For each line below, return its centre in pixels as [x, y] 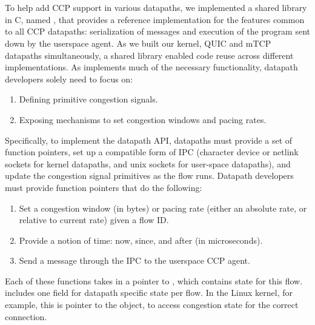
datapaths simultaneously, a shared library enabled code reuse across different [149, 55]
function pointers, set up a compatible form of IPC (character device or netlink [152, 152]
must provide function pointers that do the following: [104, 187]
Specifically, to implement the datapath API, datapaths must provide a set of [149, 140]
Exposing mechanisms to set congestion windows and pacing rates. [143, 119]
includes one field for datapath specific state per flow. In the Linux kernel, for [149, 293]
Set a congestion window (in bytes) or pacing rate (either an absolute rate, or [163, 208]
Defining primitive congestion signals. [88, 99]
